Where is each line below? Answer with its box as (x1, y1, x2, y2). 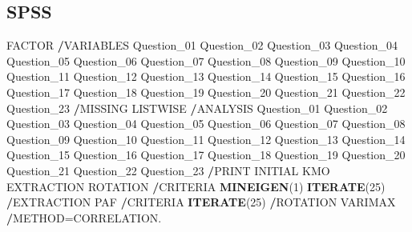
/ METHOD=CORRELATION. (6, 209, 162, 226)
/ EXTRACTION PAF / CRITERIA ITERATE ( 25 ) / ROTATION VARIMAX (6, 194, 396, 210)
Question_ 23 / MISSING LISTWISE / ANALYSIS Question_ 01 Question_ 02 (6, 99, 388, 116)
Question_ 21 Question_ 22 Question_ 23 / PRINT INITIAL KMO (6, 162, 330, 178)
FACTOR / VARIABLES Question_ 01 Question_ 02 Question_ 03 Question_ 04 (6, 37, 398, 54)
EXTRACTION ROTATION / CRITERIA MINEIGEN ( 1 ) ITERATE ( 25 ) (6, 178, 386, 194)
